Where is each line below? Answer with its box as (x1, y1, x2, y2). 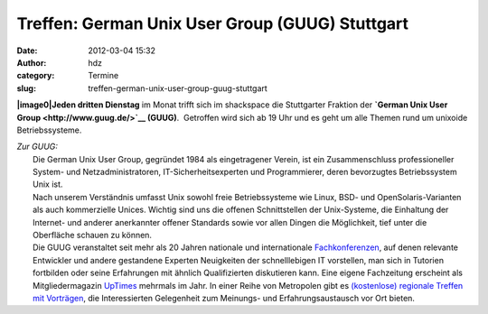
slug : (16, 82, 36, 94)
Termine (88, 70, 119, 81)
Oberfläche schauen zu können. (33, 230, 153, 241)
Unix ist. (33, 179, 63, 189)
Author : (16, 57, 47, 68)
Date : (16, 45, 38, 56)
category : (16, 70, 55, 81)
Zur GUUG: (16, 141, 59, 152)
